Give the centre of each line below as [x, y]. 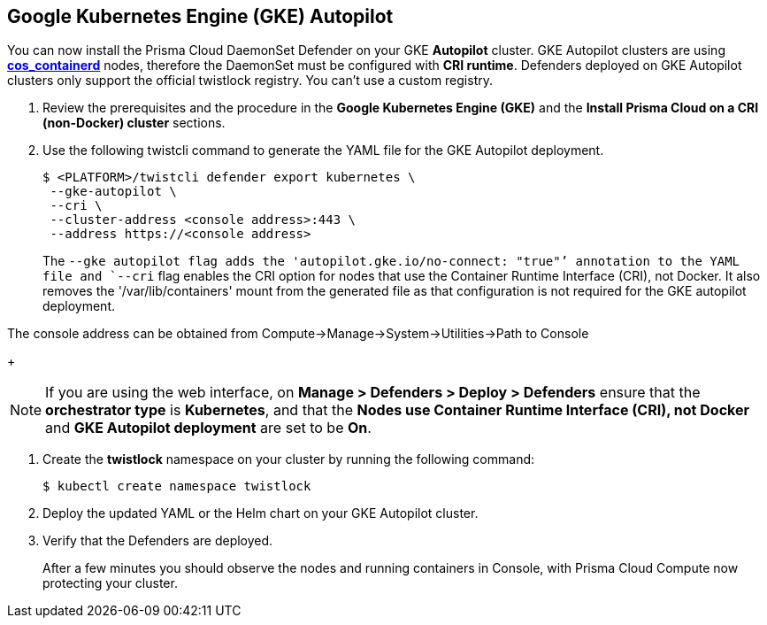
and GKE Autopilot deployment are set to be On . [208, 428]
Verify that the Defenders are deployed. [158, 541]
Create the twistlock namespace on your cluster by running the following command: [289, 459]
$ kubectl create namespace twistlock [177, 486]
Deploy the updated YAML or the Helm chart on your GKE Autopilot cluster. [261, 513]
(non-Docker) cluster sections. [134, 123]
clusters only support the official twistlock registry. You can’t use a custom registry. [250, 81]
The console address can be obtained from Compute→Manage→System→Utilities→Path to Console [298, 334]
